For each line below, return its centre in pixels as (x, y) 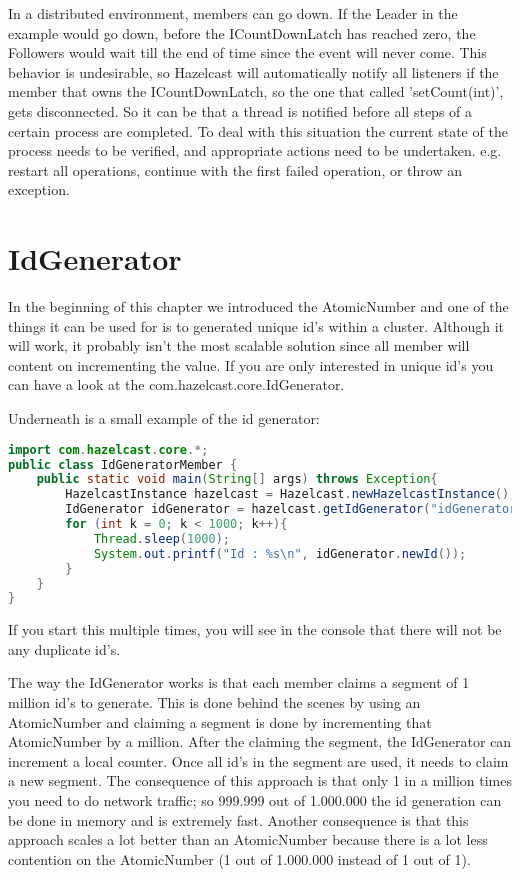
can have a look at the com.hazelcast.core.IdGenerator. (176, 384)
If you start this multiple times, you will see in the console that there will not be (255, 629)
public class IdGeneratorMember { (123, 464)
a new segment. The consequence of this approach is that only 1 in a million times (260, 780)
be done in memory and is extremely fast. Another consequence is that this (238, 819)
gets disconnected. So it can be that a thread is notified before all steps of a (240, 110)
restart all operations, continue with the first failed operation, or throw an (235, 169)
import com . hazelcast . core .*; (108, 449)
